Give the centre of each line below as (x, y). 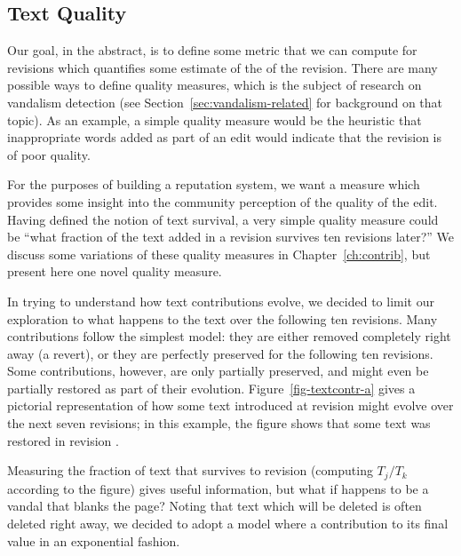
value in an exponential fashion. (94, 540)
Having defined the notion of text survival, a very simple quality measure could (223, 219)
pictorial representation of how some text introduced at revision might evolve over (230, 405)
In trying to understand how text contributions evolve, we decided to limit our (221, 301)
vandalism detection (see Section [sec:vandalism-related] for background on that (225, 102)
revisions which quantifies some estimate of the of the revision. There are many (223, 67)
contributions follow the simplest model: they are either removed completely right (229, 336)
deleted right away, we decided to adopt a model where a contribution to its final (228, 523)
